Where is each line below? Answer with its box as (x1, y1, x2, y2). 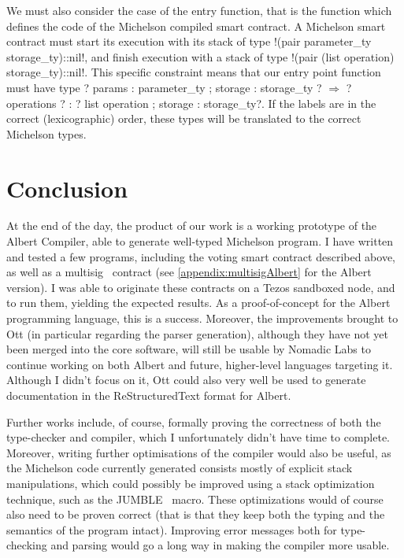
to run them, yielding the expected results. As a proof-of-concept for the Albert (6, 294, 391, 311)
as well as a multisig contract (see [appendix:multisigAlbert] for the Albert (6, 264, 372, 280)
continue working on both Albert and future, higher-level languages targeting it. (6, 356, 393, 372)
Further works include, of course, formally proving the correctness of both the (6, 413, 381, 430)
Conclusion (6, 172, 128, 204)
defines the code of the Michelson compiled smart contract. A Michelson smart (6, 17, 386, 34)
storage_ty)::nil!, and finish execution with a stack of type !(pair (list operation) (6, 48, 395, 65)
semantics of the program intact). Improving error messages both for (6, 521, 337, 538)
